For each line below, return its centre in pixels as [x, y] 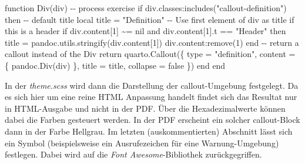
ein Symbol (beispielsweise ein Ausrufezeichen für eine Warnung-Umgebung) [142, 143]
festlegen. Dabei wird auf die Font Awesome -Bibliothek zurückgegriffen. [133, 154]
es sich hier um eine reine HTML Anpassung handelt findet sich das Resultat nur [151, 97]
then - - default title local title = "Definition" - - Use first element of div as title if [150, 19]
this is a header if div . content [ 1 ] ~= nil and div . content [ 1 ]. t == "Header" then [145, 31]
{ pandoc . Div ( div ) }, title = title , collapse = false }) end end [115, 65]
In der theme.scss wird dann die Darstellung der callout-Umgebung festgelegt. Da [152, 85]
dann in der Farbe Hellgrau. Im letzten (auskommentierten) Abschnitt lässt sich [149, 131]
